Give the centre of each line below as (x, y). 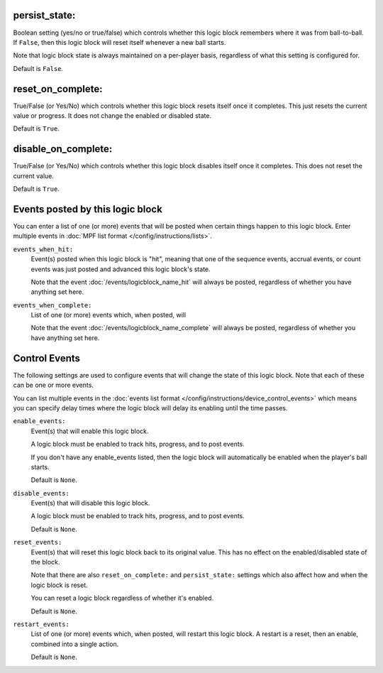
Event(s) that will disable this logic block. (90, 503)
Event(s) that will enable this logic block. (90, 431)
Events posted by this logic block (88, 209)
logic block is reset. (59, 585)
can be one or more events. (53, 385)
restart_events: (41, 624)
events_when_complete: (52, 305)
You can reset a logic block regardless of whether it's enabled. (122, 598)
